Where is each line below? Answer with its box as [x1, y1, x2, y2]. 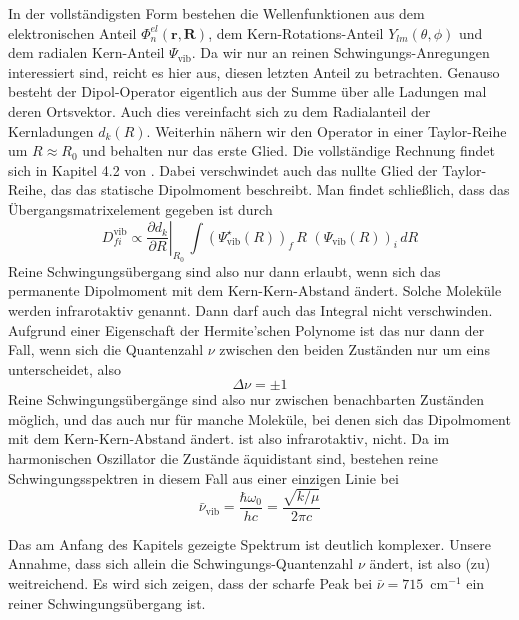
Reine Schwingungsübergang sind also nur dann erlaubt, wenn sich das [8, 260, 441, 281]
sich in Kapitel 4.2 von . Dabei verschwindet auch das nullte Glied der [8, 159, 438, 180]
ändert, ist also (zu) [369, 553, 491, 574]
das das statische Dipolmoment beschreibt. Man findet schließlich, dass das [50, 179, 510, 200]
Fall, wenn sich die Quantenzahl [8, 339, 204, 360]
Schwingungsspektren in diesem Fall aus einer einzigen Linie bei [8, 467, 399, 488]
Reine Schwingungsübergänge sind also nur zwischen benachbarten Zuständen [8, 389, 484, 410]
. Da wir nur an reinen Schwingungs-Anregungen [191, 42, 490, 63]
